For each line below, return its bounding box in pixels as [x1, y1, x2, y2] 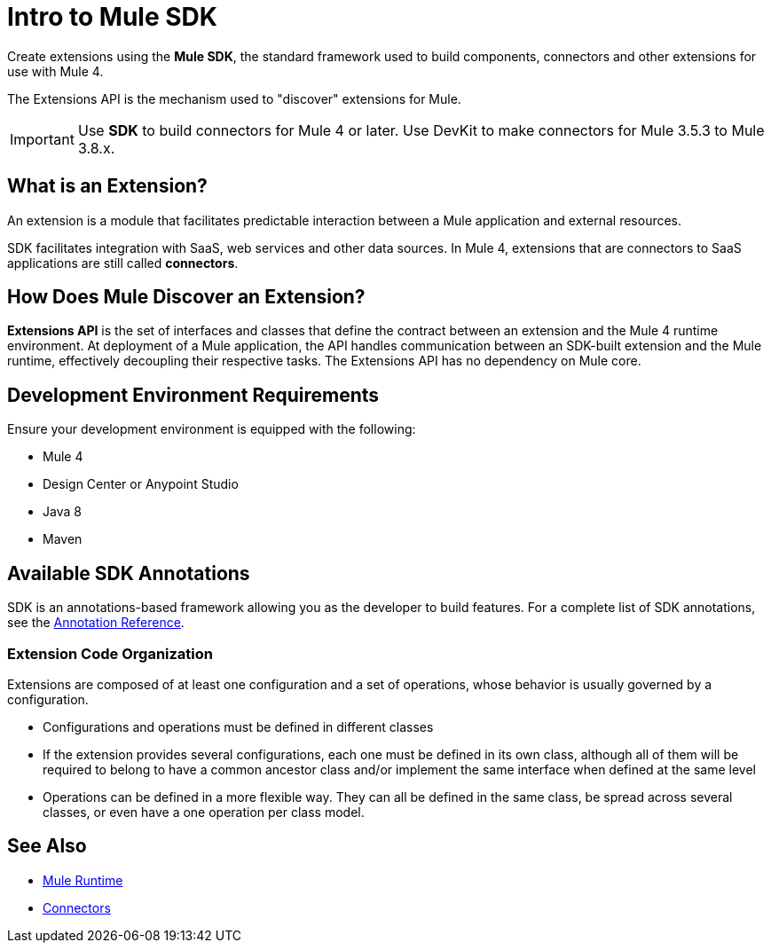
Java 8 [43, 504, 82, 520]
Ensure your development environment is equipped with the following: [7, 421, 416, 437]
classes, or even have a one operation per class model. [43, 804, 365, 820]
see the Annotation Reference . [7, 615, 185, 631]
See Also [7, 835, 87, 858]
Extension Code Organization [7, 644, 214, 663]
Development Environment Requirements [7, 383, 380, 406]
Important [10, 130, 75, 148]
